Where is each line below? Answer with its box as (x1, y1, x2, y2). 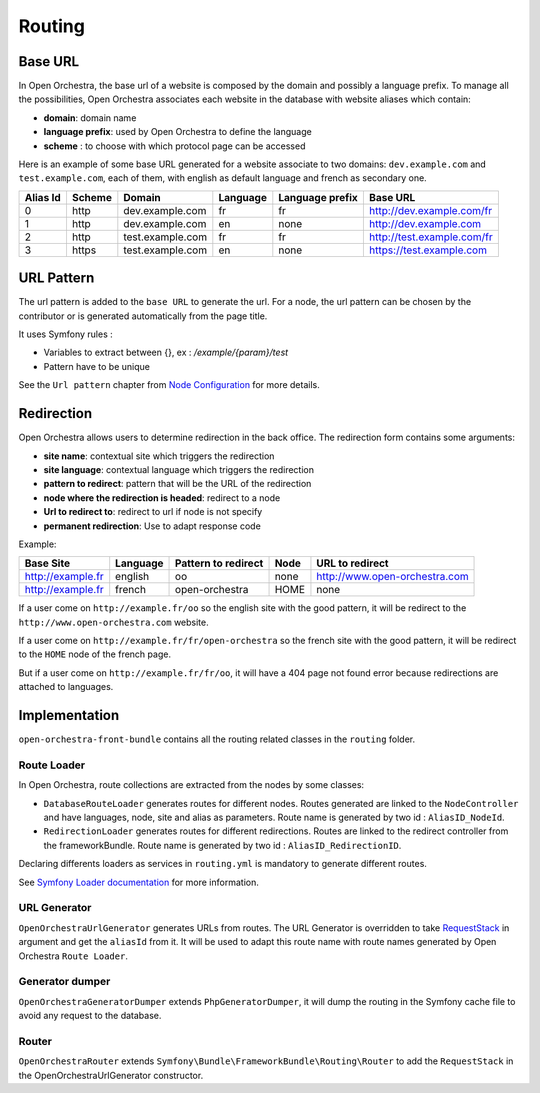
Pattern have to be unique (43, 360, 150, 372)
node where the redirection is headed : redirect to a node (43, 491, 281, 504)
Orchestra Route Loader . (18, 950, 129, 962)
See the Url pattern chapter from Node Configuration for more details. (18, 379, 320, 391)
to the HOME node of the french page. (18, 648, 172, 660)
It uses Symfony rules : (18, 328, 114, 340)
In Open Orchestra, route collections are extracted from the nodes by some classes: (18, 779, 365, 791)
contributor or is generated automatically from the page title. (18, 310, 268, 322)
